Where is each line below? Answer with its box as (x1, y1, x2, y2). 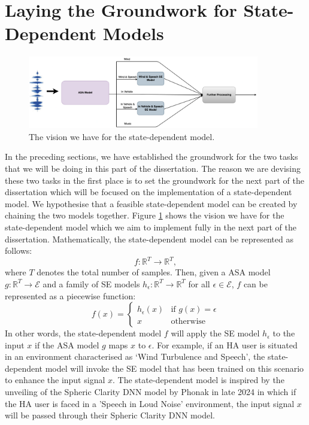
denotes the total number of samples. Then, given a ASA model (37, 266, 271, 278)
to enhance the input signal (5, 374, 105, 386)
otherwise (171, 317, 206, 326)
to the (272, 327, 295, 339)
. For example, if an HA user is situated (152, 338, 298, 351)
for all (188, 277, 210, 290)
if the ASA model (35, 338, 99, 351)
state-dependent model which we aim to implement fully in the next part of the (5, 221, 296, 233)
